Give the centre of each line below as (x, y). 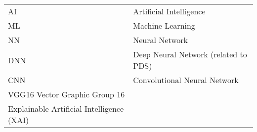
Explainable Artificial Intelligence (66, 109)
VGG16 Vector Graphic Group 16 (66, 94)
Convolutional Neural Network (186, 80)
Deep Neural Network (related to (190, 54)
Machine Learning (164, 25)
